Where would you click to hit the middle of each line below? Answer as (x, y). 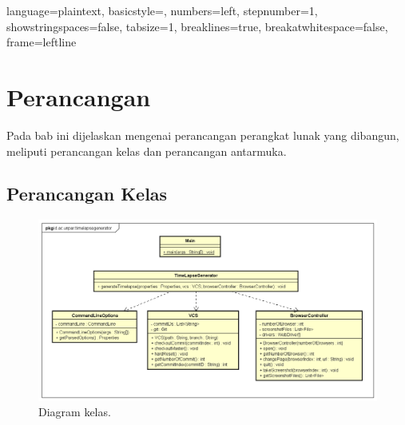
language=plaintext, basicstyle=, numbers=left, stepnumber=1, (162, 10)
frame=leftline (42, 42)
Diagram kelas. (75, 412)
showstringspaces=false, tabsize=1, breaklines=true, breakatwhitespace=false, (197, 26)
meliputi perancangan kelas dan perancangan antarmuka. (147, 151)
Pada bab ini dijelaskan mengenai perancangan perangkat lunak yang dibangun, (203, 135)
